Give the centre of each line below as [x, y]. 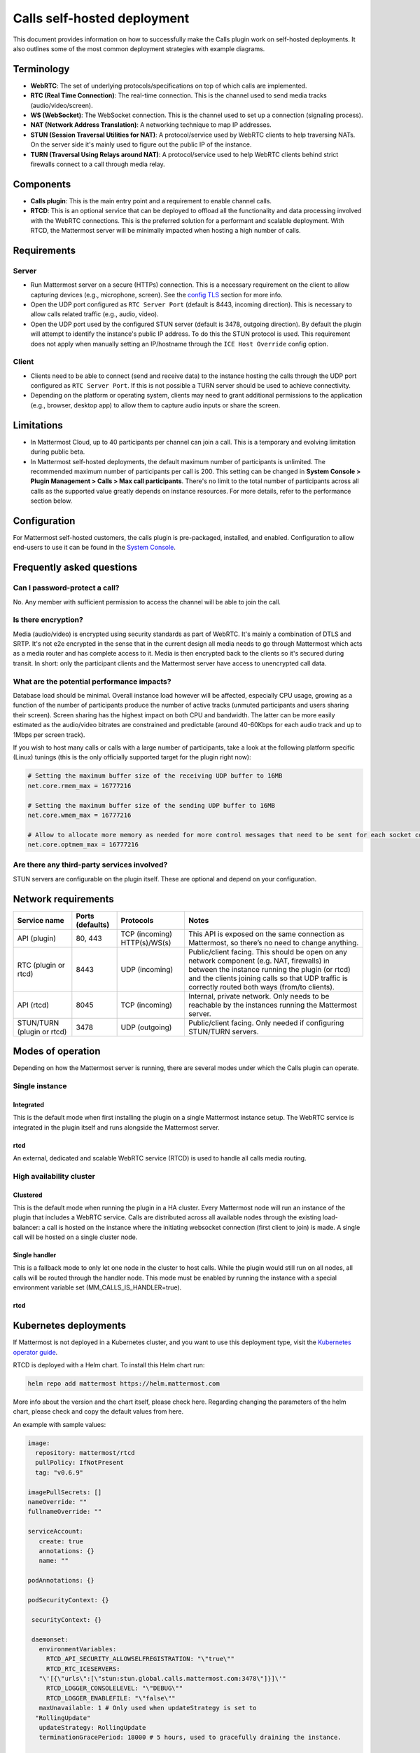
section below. [51, 501]
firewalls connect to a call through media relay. [98, 164]
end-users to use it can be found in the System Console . [94, 548]
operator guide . [35, 1352]
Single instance [40, 1086]
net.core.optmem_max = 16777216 [83, 845]
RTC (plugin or [41, 965]
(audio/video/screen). [62, 105]
